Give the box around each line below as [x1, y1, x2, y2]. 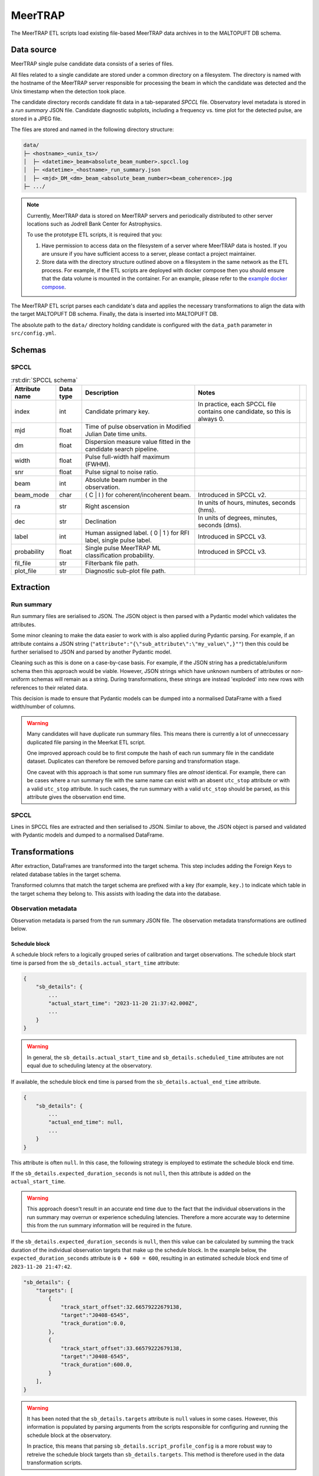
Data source [11, 45, 57, 55]
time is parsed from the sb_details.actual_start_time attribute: [11, 959, 180, 966]
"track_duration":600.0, [60, 1361, 133, 1368]
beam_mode [14, 491, 50, 499]
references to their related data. [11, 684, 89, 691]
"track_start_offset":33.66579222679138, [60, 1345, 183, 1351]
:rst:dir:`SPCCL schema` [11, 375, 78, 384]
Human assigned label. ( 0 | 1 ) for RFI [84, 528, 190, 537]
